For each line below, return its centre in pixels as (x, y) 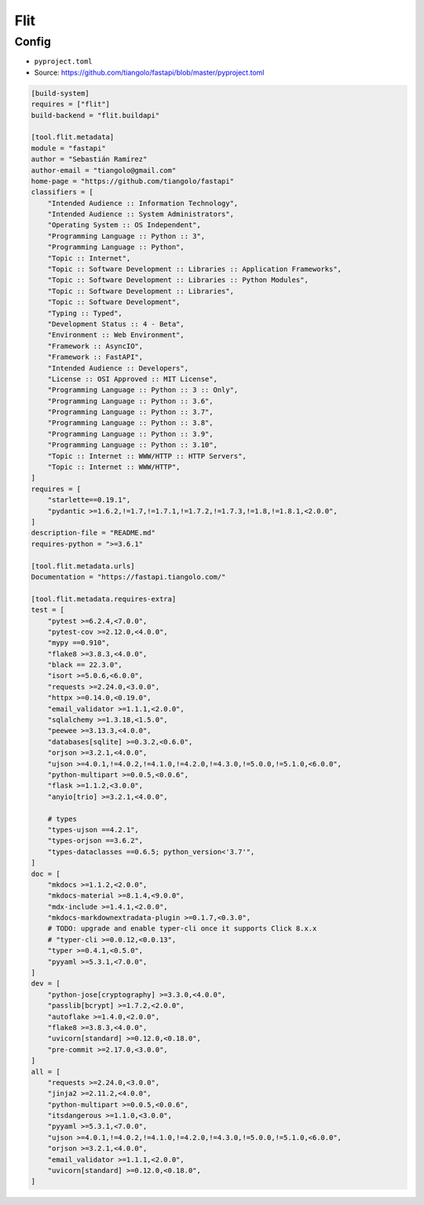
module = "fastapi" (68, 148)
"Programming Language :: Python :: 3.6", (130, 401)
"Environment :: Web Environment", (116, 335)
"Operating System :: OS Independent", (124, 225)
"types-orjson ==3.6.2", (95, 841)
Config (33, 42)
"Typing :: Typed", (85, 313)
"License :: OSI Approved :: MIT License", (132, 379)
